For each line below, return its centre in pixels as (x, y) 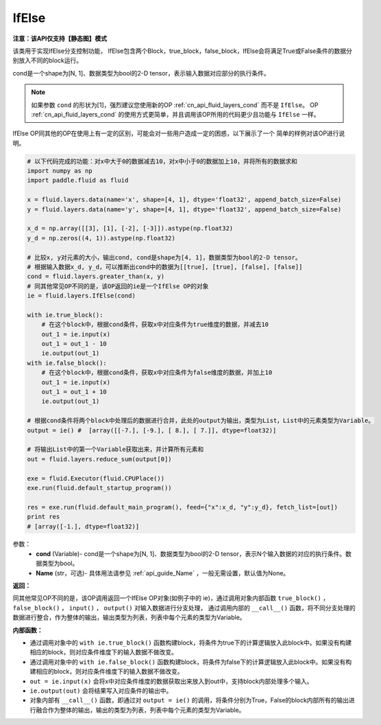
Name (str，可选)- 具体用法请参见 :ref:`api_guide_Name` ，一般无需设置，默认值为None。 (163, 573)
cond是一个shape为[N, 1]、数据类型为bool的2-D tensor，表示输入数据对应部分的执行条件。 (141, 73)
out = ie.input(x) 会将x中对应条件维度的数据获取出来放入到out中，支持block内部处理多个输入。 (171, 681)
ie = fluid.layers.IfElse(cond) (82, 296)
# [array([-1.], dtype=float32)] (83, 526)
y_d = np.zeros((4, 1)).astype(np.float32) (101, 238)
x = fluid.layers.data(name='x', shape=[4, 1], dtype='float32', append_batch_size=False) (184, 200)
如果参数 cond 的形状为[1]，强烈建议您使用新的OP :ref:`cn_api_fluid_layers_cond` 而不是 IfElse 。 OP (175, 105)
